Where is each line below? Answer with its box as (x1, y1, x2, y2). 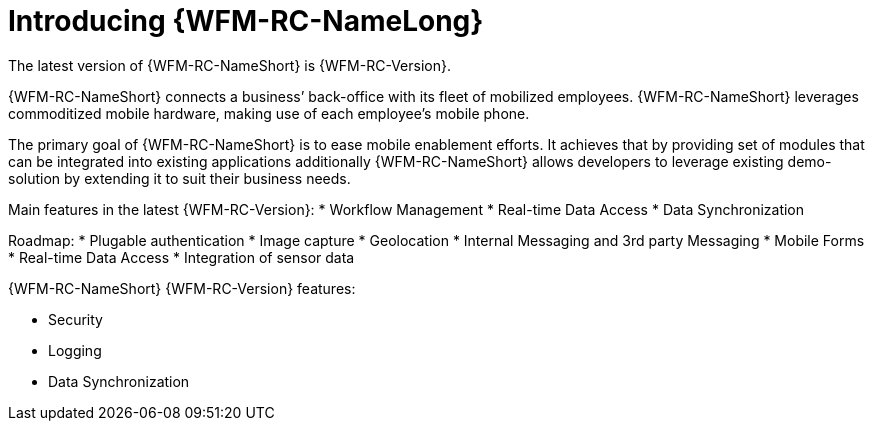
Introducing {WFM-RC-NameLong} (8, 4, 484, 38)
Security (48, 310, 103, 328)
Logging (48, 341, 102, 359)
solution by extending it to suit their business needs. (8, 169, 351, 187)
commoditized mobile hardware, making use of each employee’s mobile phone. (8, 104, 530, 122)
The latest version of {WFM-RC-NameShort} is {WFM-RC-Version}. (8, 56, 451, 74)
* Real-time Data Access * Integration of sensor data (8, 248, 355, 266)
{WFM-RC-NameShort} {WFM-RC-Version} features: (8, 279, 356, 297)
